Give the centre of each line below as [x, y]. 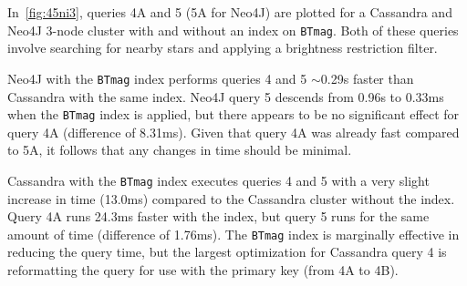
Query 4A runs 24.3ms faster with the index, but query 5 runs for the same [218, 216]
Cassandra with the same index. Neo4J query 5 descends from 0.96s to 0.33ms [226, 96]
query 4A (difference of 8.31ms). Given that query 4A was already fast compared [233, 132]
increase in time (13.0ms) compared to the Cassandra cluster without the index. [231, 198]
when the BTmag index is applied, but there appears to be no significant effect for [233, 114]
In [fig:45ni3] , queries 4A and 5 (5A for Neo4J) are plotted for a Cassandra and [230, 12]
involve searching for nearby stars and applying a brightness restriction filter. [223, 48]
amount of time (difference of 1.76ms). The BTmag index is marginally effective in [233, 234]
